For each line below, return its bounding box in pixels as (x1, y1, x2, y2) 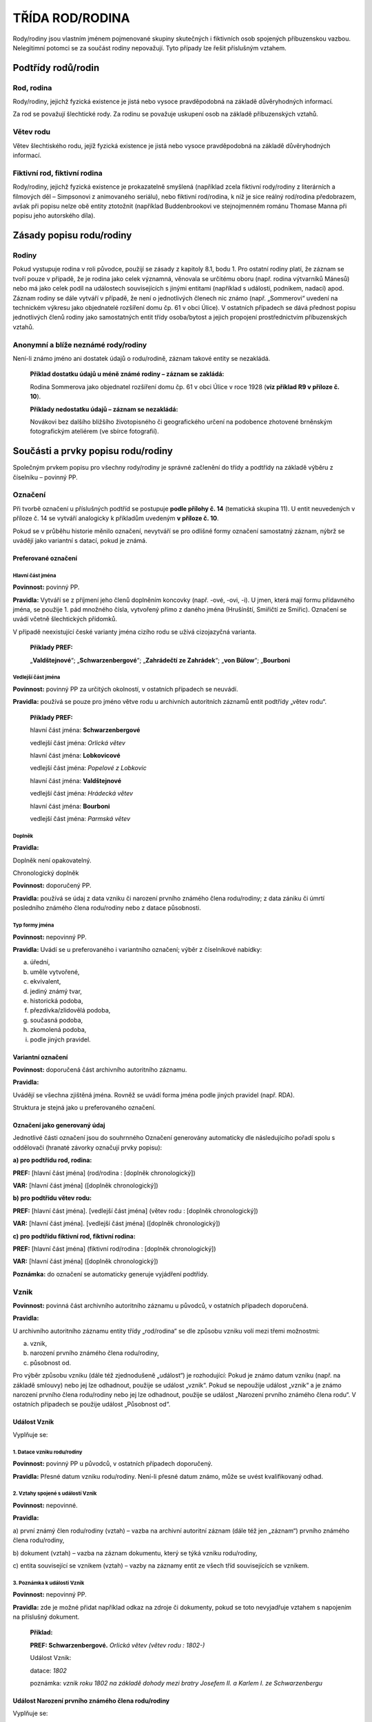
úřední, (30, 958, 50, 966)
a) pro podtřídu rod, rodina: (12, 1156, 92, 1164)
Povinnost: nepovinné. (12, 1501, 79, 1509)
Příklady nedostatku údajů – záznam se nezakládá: (30, 405, 178, 413)
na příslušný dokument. (12, 1612, 79, 1621)
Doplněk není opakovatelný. (12, 856, 92, 864)
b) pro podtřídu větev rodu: (12, 1194, 92, 1202)
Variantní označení (12, 1052, 68, 1061)
